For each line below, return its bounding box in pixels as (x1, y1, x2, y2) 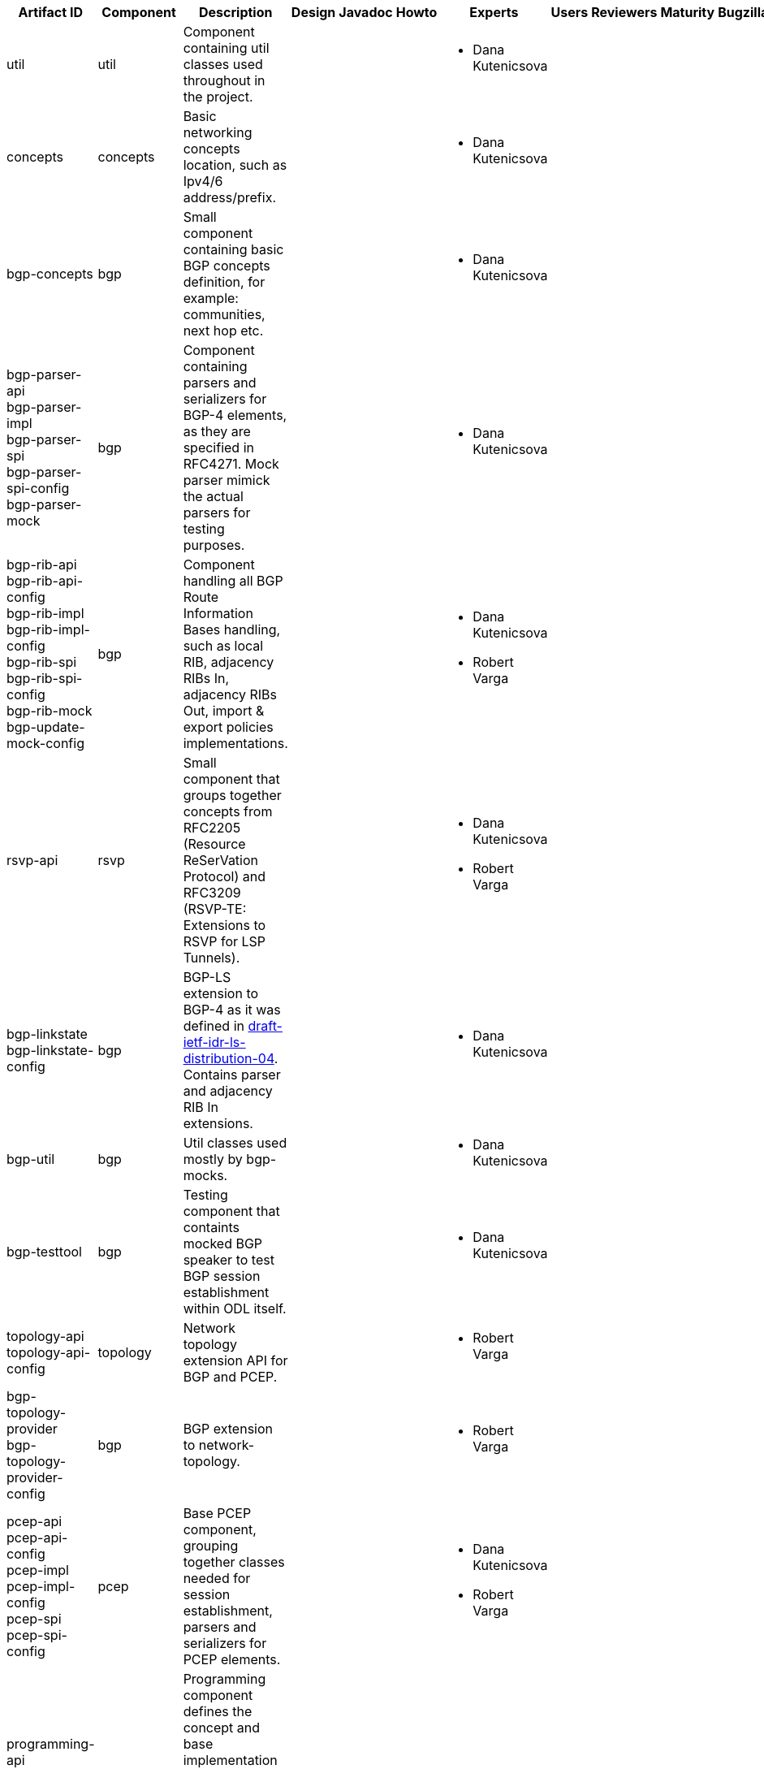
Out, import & (183, 703, 265, 719)
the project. (183, 89, 253, 105)
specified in (183, 439, 254, 456)
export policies (183, 719, 274, 735)
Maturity (660, 4, 715, 20)
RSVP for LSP (183, 933, 266, 949)
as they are (183, 423, 251, 439)
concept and (183, 1719, 261, 1736)
